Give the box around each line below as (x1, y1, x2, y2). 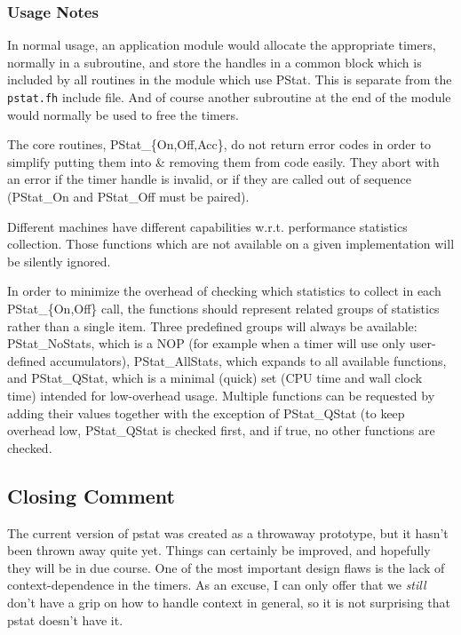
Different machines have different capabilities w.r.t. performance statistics (7, 217, 408, 235)
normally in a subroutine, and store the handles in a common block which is (7, 52, 422, 71)
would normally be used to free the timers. (7, 105, 239, 123)
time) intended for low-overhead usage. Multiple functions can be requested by (7, 385, 435, 404)
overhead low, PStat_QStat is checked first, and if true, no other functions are (7, 421, 435, 440)
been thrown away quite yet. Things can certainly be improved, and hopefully (7, 541, 431, 560)
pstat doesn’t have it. (7, 610, 123, 629)
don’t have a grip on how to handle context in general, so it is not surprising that (7, 592, 451, 611)
